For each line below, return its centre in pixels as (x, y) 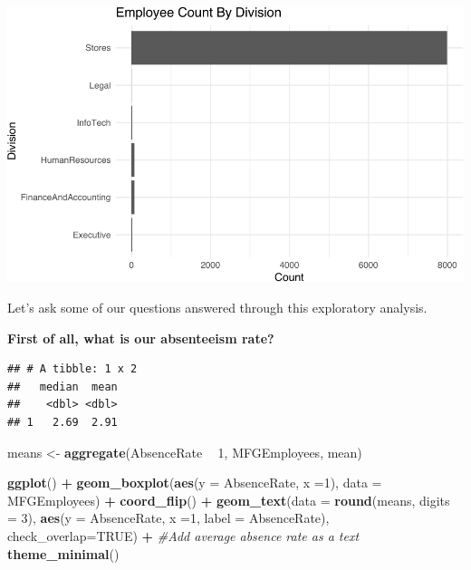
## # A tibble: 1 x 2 (72, 369)
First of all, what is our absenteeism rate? (141, 338)
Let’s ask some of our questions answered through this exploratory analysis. (217, 308)
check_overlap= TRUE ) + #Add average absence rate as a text (183, 535)
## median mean (62, 386)
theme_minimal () (63, 553)
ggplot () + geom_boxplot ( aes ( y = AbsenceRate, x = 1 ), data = (195, 483)
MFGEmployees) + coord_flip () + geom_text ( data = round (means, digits (229, 500)
